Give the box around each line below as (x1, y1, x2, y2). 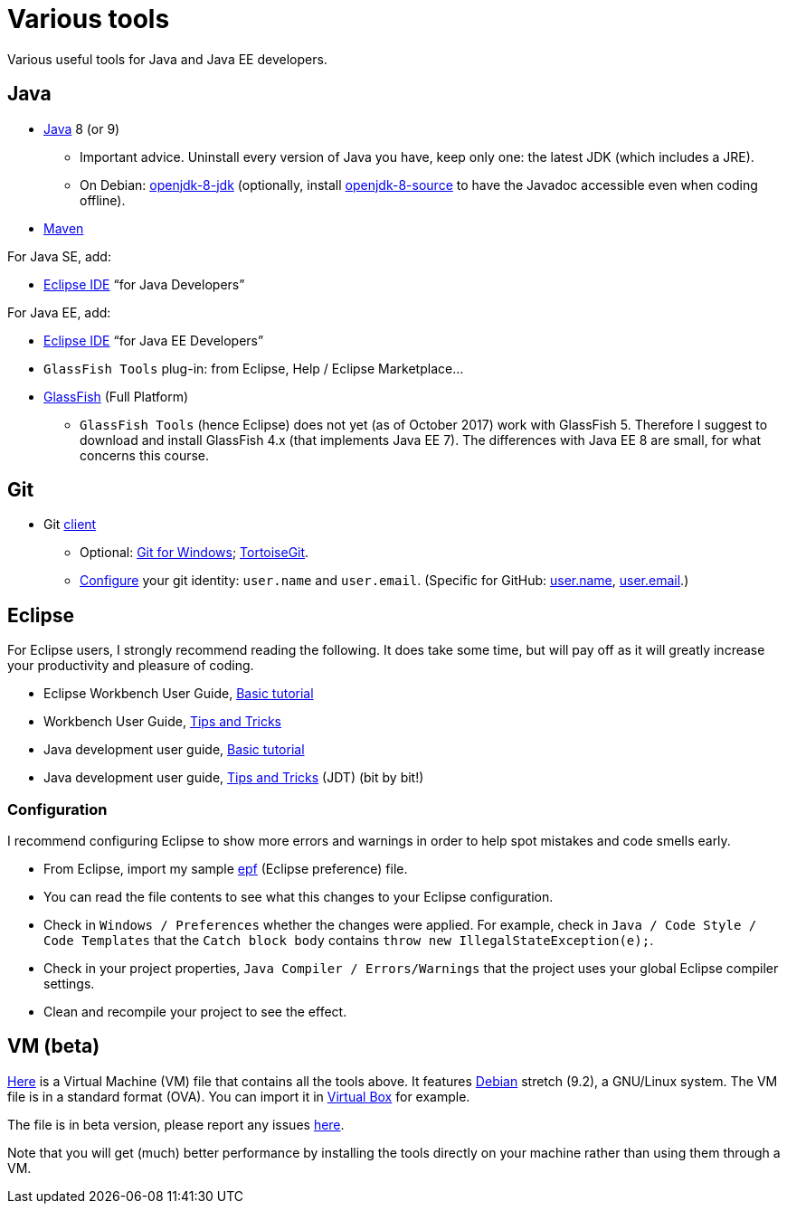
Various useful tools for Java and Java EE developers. (7, 51, 327, 67)
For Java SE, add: (7, 248, 111, 264)
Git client (43, 516, 97, 533)
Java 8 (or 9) (43, 120, 120, 137)
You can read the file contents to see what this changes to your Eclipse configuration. (43, 889, 554, 905)
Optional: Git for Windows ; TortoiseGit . (80, 544, 309, 561)
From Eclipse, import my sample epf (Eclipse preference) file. (43, 861, 408, 877)
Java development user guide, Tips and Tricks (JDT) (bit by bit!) (43, 770, 424, 786)
